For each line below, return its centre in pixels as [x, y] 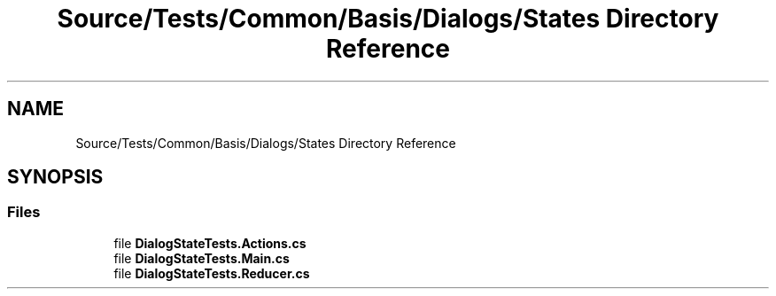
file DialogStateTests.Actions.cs [210, 243]
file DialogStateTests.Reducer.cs [212, 273]
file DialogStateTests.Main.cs [202, 258]
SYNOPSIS [55, 177]
